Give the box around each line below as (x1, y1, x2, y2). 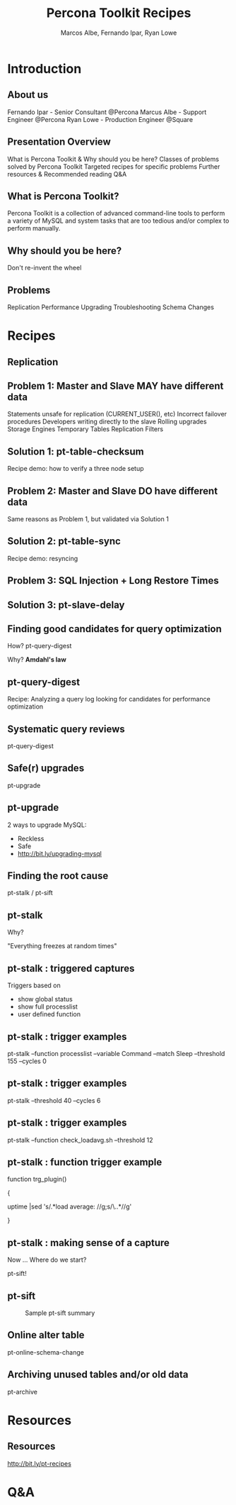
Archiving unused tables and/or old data (7, 1369, 189, 1381)
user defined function (17, 1010, 81, 1018)
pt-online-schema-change (7, 1348, 85, 1356)
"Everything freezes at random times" (7, 942, 117, 950)
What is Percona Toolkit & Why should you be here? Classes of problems (7, 155, 219, 163)
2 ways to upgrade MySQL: (7, 821, 87, 829)
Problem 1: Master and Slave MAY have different (7, 379, 224, 391)
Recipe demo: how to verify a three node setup (7, 465, 144, 473)
